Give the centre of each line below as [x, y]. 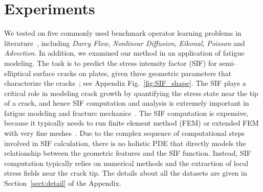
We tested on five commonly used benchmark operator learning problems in [123, 33]
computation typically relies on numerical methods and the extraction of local [126, 163]
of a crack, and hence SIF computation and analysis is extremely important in [127, 103]
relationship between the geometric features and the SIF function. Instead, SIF [128, 153]
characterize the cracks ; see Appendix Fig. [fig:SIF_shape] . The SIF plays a [125, 83]
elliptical [18, 73]
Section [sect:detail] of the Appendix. [63, 183]
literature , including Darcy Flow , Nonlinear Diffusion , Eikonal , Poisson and [125, 43]
